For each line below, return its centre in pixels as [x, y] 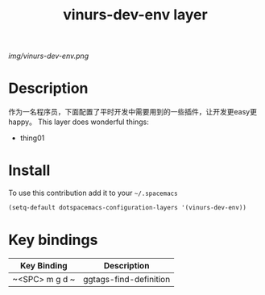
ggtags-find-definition [127, 279]
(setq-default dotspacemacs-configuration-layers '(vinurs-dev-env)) [128, 208]
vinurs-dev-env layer [135, 15]
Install [29, 170]
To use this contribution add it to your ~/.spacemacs [93, 193]
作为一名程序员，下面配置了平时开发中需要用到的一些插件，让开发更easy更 [133, 112]
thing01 [32, 138]
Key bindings [53, 240]
